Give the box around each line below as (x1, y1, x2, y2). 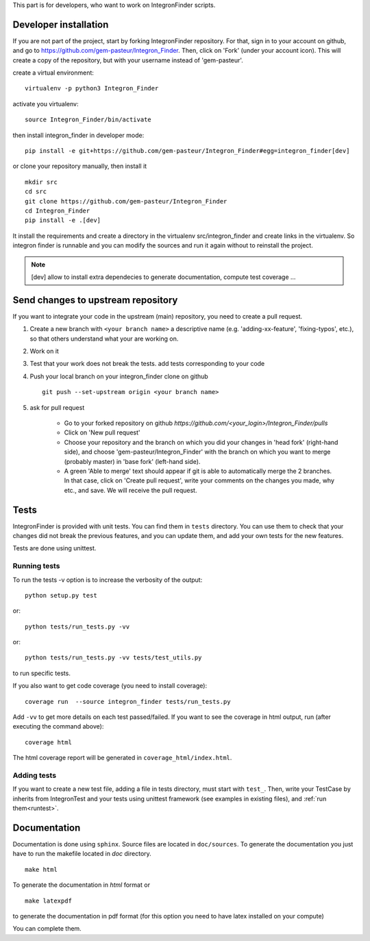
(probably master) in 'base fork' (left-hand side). (64, 457, 201, 465)
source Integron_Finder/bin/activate (25, 116, 152, 123)
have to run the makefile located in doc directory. (12, 850, 152, 858)
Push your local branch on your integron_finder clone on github (29, 372, 208, 380)
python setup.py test (25, 591, 97, 599)
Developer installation (12, 19, 109, 30)
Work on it (29, 347, 60, 356)
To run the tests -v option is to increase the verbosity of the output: (12, 576, 203, 584)
